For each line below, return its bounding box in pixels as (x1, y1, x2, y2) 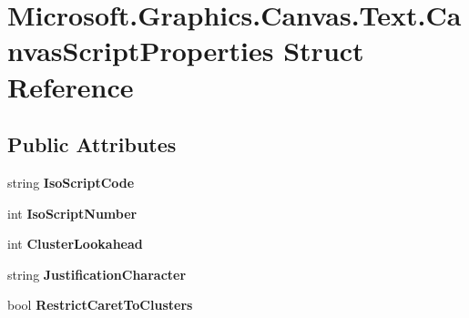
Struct (283, 32, 364, 69)
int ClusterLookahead (7, 234, 143, 253)
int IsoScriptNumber (7, 203, 138, 222)
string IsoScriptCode (7, 172, 135, 191)
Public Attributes (7, 130, 177, 159)
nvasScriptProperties (7, 32, 274, 69)
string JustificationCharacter (7, 264, 187, 283)
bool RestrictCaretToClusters (7, 295, 193, 314)
